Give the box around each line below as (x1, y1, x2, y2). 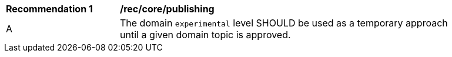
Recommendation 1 (6, 3, 93, 15)
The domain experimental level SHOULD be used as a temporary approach (120, 17, 448, 29)
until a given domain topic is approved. (120, 29, 291, 41)
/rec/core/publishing (120, 3, 215, 15)
